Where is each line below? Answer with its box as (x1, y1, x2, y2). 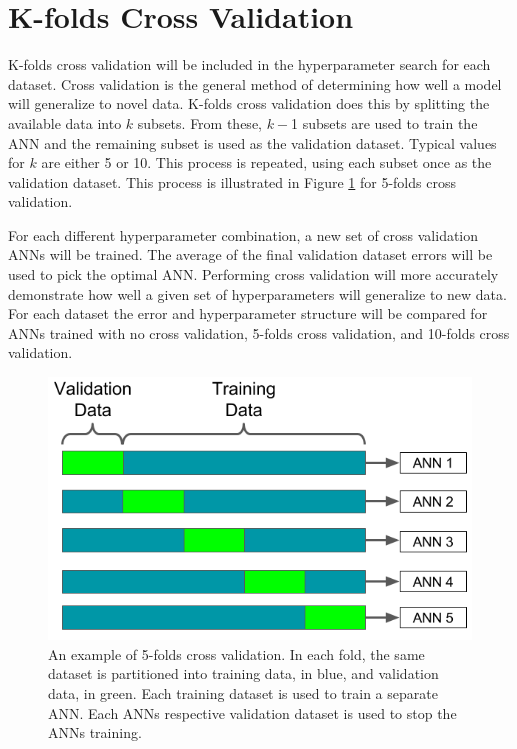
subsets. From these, (137, 112, 262, 133)
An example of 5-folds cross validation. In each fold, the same (48, 643, 425, 664)
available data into (8, 112, 122, 133)
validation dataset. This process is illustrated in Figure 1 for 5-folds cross (8, 171, 456, 192)
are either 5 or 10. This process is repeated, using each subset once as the (41, 152, 492, 173)
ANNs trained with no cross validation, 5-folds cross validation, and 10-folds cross (8, 322, 510, 343)
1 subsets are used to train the (291, 112, 478, 133)
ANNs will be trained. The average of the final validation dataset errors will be (8, 244, 493, 265)
